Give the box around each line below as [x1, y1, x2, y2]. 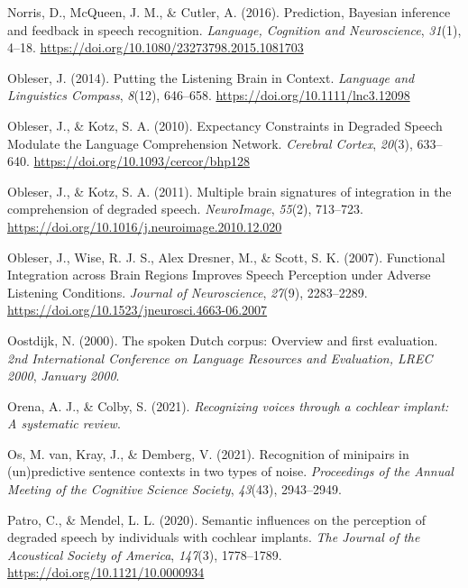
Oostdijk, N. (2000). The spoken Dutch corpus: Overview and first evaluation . [7, 330, 438, 349]
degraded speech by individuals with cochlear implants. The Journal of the [7, 528, 420, 547]
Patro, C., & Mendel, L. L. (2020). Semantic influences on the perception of [7, 510, 426, 528]
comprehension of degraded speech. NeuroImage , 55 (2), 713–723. [7, 199, 363, 218]
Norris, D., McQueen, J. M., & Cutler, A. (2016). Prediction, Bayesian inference [7, 3, 451, 21]
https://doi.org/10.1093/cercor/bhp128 [33, 152, 250, 170]
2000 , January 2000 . [7, 366, 120, 385]
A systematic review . [7, 414, 121, 433]
